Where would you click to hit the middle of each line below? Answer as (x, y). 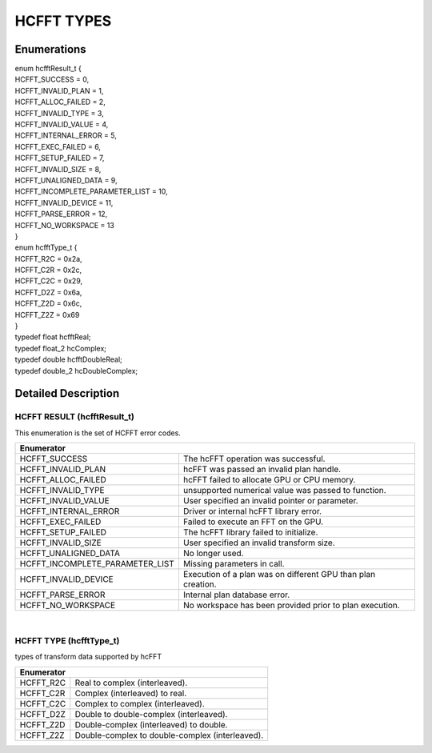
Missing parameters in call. (234, 564)
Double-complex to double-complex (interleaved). (169, 735)
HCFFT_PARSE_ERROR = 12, (61, 214)
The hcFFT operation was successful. (254, 459)
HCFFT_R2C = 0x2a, (49, 258)
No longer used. (213, 554)
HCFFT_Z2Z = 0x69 (47, 314)
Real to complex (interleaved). (131, 683)
